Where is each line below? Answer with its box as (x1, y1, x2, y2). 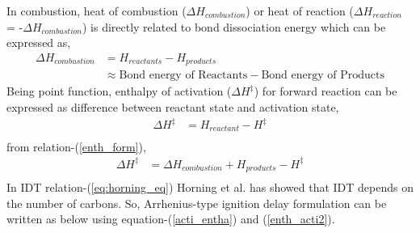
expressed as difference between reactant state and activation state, (6, 98, 339, 115)
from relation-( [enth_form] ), (6, 138, 146, 155)
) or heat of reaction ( (246, 2, 354, 19)
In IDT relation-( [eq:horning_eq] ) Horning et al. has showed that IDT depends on (6, 179, 414, 196)
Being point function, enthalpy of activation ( (6, 83, 232, 100)
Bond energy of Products (261, 70, 384, 82)
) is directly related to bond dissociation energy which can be (82, 18, 386, 35)
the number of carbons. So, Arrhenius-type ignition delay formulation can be (6, 194, 387, 211)
